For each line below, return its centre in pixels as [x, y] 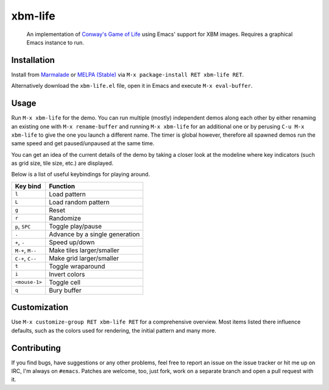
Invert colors [67, 274]
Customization [40, 307]
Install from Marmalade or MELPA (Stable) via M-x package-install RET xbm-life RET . [127, 74]
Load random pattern [79, 202]
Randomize [65, 218]
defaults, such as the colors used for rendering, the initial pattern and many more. [114, 330]
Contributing [36, 348]
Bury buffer [65, 290]
